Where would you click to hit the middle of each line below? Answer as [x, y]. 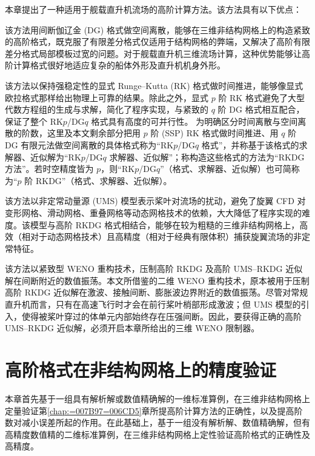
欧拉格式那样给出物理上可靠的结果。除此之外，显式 [107, 97]
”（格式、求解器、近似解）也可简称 [230, 169]
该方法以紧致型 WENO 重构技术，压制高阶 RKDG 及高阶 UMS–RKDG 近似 [154, 269]
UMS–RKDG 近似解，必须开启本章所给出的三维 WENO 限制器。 [132, 328]
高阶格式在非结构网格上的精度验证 [141, 370]
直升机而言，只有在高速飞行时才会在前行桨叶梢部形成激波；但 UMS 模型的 [153, 304]
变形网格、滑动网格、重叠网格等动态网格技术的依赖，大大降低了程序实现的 [153, 212]
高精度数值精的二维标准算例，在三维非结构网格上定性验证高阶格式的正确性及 [157, 434]
